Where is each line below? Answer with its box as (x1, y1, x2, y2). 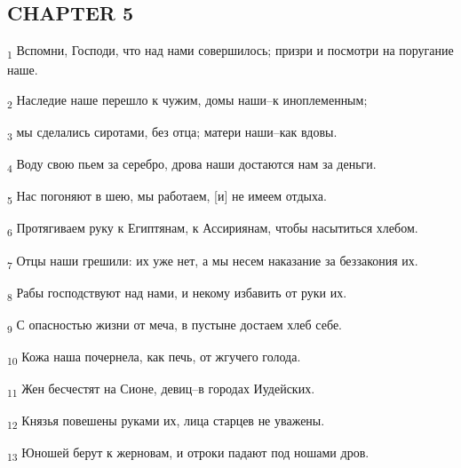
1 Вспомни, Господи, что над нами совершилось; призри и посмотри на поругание (7, 41, 454, 61)
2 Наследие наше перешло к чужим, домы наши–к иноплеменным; (7, 90, 368, 111)
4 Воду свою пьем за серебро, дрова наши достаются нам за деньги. (7, 155, 377, 175)
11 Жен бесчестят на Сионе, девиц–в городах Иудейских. (7, 379, 315, 400)
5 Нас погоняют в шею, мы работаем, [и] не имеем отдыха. (7, 186, 327, 208)
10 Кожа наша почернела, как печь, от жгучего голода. (7, 346, 301, 368)
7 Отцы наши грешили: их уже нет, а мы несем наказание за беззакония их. (7, 250, 418, 272)
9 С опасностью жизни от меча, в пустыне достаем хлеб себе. (7, 314, 342, 336)
